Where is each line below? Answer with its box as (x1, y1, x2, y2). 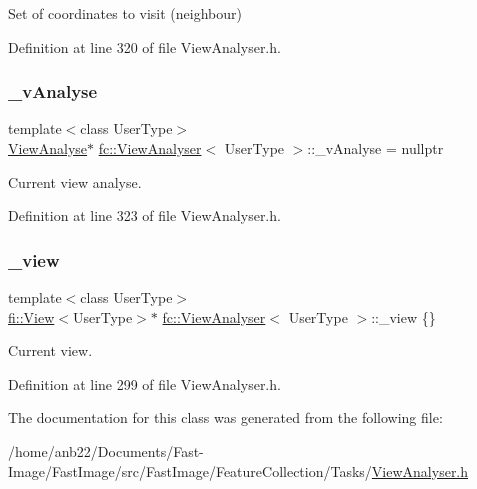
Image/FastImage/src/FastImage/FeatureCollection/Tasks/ (8, 460, 372, 481)
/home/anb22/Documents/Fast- (8, 440, 204, 461)
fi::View (8, 306, 55, 327)
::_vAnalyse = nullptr (307, 138, 444, 158)
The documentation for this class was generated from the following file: (8, 407, 443, 428)
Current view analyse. (8, 171, 142, 192)
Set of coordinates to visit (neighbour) (8, 3, 242, 23)
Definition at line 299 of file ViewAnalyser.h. (8, 373, 281, 394)
